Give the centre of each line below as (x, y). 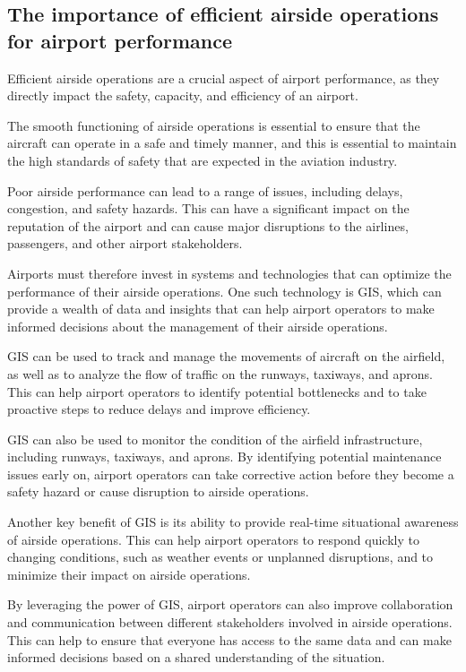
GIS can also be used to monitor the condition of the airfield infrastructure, (215, 439)
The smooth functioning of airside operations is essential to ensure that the (214, 125)
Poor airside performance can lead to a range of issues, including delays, (205, 190)
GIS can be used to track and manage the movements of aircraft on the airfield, (226, 356)
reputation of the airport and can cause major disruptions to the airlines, (208, 225)
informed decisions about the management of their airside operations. (198, 326)
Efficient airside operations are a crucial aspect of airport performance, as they (224, 78)
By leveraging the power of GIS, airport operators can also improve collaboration (230, 604)
